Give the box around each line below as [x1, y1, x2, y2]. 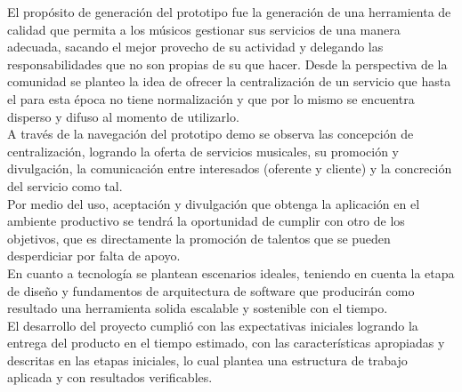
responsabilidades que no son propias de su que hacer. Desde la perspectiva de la [7, 54, 448, 73]
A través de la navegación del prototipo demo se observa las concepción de [7, 124, 414, 143]
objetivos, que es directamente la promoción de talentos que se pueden [7, 228, 391, 247]
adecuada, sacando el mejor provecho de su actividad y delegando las [7, 37, 384, 56]
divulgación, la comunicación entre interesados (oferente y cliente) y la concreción [7, 159, 452, 178]
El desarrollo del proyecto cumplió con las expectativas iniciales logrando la [7, 316, 418, 334]
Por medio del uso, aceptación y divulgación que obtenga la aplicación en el [7, 194, 420, 212]
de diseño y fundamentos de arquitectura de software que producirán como [7, 281, 415, 300]
